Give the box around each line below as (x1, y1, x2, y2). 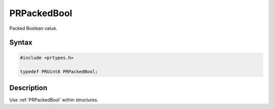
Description (9, 83, 48, 92)
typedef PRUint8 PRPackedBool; (20, 69, 98, 75)
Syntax (9, 38, 32, 47)
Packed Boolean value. (9, 25, 58, 31)
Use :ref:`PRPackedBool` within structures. (9, 96, 98, 103)
